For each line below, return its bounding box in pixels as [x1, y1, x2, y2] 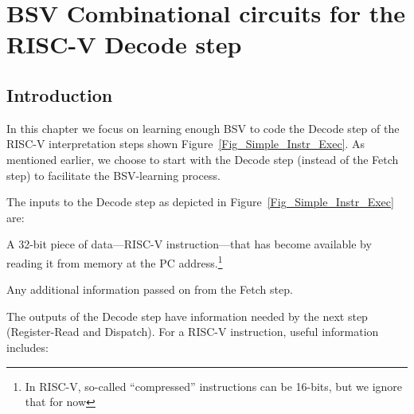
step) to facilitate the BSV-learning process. [6, 166, 221, 183]
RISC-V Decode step [6, 28, 242, 61]
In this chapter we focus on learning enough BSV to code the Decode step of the [6, 119, 400, 136]
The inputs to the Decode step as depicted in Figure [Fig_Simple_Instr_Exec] [6, 193, 394, 210]
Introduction [6, 82, 113, 107]
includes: [6, 338, 49, 355]
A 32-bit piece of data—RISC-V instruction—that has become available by [6, 236, 372, 252]
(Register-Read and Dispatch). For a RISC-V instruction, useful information [6, 323, 379, 340]
